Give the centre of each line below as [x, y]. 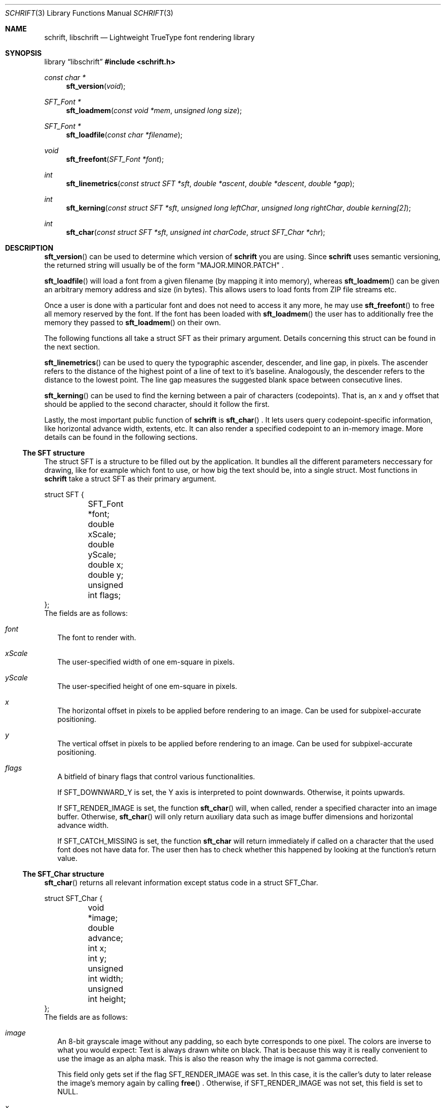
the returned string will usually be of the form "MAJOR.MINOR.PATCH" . [164, 265]
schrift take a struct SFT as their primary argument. [130, 479]
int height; [107, 999]
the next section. [72, 347]
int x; [97, 948]
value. [67, 858]
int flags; [104, 595]
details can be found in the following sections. [121, 437]
